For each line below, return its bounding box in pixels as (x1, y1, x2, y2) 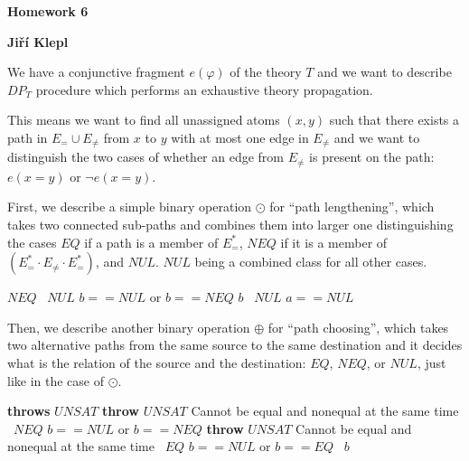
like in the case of (7, 371, 105, 390)
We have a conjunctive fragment (7, 62, 185, 81)
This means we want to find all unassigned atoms (7, 110, 280, 129)
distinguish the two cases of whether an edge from (7, 147, 285, 166)
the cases (7, 232, 57, 251)
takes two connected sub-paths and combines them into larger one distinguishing (7, 215, 454, 234)
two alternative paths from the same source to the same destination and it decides (7, 335, 463, 354)
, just (417, 353, 446, 372)
